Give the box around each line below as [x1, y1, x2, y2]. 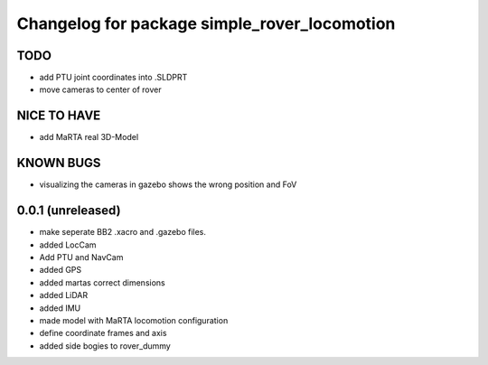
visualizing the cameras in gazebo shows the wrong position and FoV [39, 179, 297, 190]
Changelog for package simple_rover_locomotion [16, 14, 396, 33]
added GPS [39, 265, 82, 276]
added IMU [39, 303, 81, 314]
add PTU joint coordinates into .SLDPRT [39, 72, 188, 83]
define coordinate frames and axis [39, 328, 167, 339]
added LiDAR [39, 290, 89, 301]
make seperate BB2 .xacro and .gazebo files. [39, 227, 207, 238]
